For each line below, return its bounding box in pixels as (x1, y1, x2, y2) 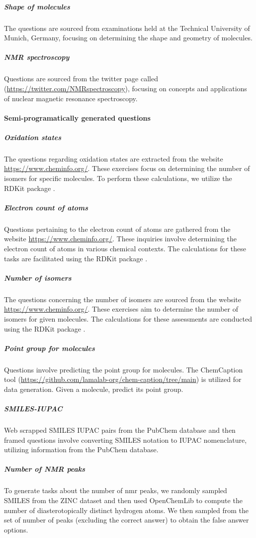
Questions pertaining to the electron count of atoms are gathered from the (4, 223, 231, 234)
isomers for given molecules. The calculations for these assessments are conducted (4, 313, 252, 324)
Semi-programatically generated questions (4, 112, 151, 123)
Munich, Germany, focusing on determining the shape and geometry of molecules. (4, 32, 253, 43)
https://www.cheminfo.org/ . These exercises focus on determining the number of (4, 163, 250, 174)
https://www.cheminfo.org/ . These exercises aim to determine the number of (4, 304, 238, 314)
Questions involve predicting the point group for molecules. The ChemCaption (4, 364, 243, 374)
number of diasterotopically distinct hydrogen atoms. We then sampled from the (4, 505, 249, 515)
